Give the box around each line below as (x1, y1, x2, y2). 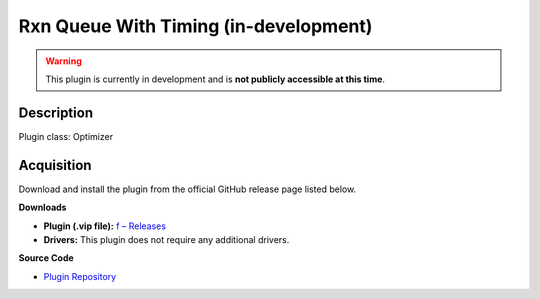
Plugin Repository (43, 270, 117, 282)
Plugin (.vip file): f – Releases (43, 220, 167, 232)
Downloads (18, 201, 67, 214)
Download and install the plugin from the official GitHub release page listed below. (18, 183, 357, 195)
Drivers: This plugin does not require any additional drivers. (43, 233, 290, 245)
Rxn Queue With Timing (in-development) (18, 15, 373, 37)
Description (18, 104, 94, 121)
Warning (45, 55, 82, 67)
